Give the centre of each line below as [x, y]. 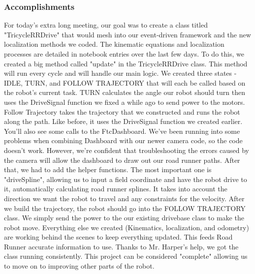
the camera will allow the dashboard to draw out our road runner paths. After [122, 160]
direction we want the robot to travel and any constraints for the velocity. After [124, 198]
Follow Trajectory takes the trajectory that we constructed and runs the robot [122, 111]
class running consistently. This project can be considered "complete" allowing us [126, 256]
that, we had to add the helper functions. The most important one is [108, 169]
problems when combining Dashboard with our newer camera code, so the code [123, 140]
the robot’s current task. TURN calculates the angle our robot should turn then [125, 92]
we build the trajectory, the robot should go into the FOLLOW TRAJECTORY [125, 208]
